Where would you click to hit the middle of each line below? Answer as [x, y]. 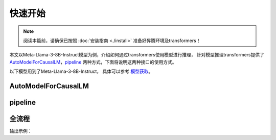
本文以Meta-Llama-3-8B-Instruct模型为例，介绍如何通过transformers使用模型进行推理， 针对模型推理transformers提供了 [137, 55]
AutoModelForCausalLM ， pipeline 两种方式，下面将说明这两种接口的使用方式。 [93, 62]
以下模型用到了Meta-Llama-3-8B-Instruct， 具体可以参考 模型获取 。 [81, 71]
